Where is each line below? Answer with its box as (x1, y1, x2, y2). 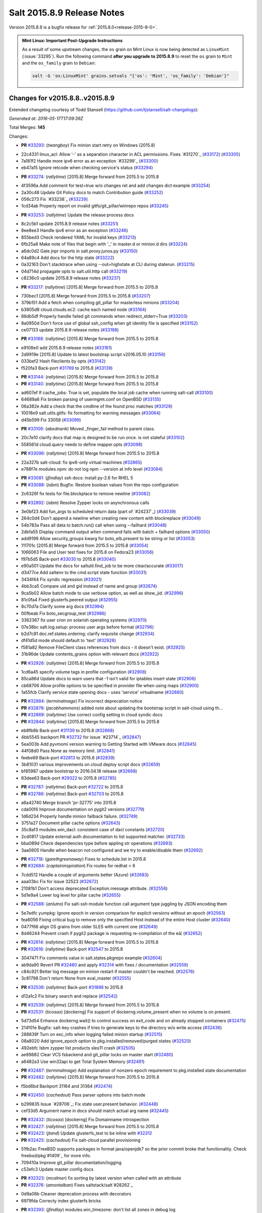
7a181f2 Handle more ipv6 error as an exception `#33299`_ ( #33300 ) (21, 158, 159, 164)
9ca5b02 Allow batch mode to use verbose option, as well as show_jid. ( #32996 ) (21, 590, 184, 596)
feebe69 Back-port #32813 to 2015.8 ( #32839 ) (21, 754, 115, 760)
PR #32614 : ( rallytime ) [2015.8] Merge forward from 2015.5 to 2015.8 (21, 939, 159, 945)
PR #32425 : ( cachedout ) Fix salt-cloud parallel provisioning (21, 1137, 141, 1143)
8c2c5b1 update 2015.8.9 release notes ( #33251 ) (21, 221, 119, 227)
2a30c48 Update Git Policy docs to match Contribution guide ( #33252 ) (21, 189, 164, 195)
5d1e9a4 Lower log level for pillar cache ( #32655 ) (21, 892, 121, 898)
